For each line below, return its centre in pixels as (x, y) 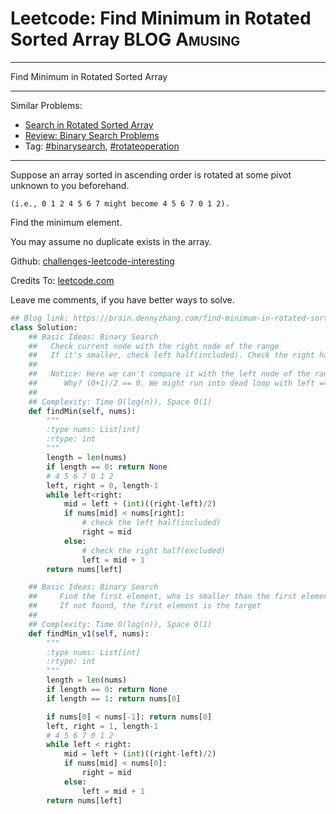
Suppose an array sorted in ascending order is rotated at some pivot (151, 174)
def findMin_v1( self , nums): (89, 633)
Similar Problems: (46, 105)
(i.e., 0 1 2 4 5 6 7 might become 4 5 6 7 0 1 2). (120, 203)
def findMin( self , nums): (82, 411)
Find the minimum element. (66, 222)
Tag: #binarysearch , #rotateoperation (102, 146)
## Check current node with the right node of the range (154, 346)
